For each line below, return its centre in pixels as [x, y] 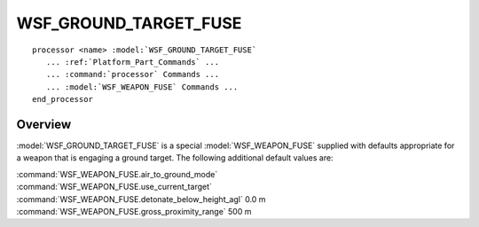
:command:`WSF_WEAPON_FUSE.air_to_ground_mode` [117, 174]
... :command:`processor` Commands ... [133, 74]
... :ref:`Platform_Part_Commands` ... [133, 62]
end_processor [63, 99]
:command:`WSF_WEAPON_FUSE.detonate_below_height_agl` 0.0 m [141, 199]
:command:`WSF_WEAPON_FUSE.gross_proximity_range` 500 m [134, 211]
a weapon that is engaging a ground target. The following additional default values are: [175, 158]
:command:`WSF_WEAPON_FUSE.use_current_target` [114, 187]
